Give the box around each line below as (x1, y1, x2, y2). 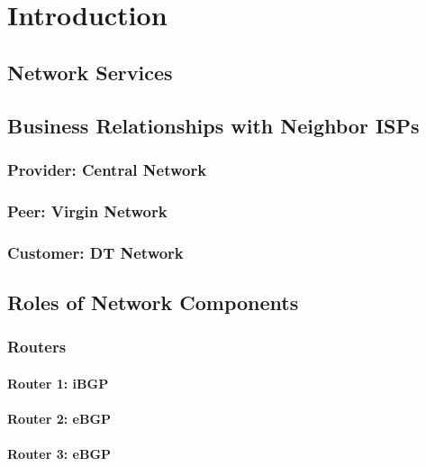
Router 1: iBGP (7, 373, 109, 392)
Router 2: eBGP (7, 408, 112, 427)
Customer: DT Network (7, 241, 184, 263)
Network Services (7, 58, 173, 86)
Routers (7, 335, 67, 358)
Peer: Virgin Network (7, 199, 168, 222)
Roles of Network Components (7, 288, 299, 316)
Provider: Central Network (7, 158, 207, 180)
